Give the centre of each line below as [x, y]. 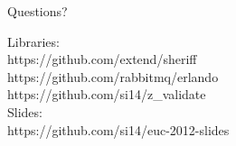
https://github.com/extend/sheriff [102, 59]
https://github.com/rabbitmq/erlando [113, 76]
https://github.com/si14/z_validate [107, 94]
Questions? [38, 11]
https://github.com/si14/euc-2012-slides [118, 129]
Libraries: [33, 41]
